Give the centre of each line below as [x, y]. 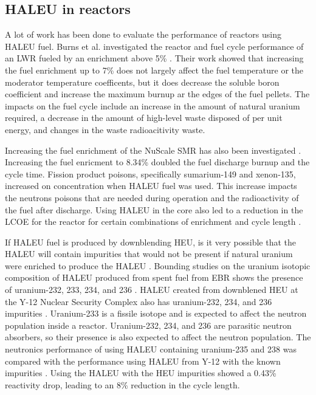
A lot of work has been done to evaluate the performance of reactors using [143, 34]
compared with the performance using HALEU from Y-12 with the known [143, 361]
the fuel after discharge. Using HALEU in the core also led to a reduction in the [154, 209]
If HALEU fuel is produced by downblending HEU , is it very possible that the [150, 242]
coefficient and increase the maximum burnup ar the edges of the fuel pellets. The [157, 94]
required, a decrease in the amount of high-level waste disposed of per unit [144, 118]
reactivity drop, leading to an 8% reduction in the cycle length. [122, 384]
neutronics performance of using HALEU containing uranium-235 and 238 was [151, 349]
